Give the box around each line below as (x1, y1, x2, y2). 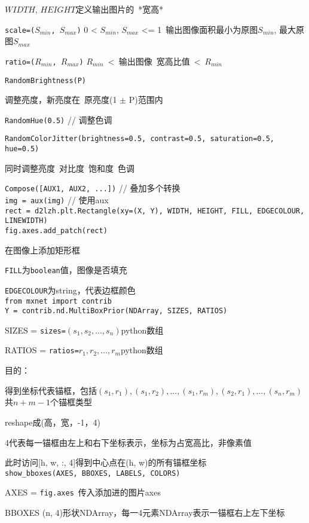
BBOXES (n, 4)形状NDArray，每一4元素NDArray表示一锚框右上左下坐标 (5, 506, 285, 518)
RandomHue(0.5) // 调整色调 (5, 113, 112, 126)
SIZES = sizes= (5, 323, 66, 336)
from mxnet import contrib (5, 296, 112, 305)
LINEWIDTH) (5, 216, 48, 225)
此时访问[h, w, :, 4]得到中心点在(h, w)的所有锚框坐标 (5, 456, 207, 469)
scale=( (5, 26, 35, 35)
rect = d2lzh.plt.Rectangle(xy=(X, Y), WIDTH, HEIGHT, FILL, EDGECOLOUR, (5, 206, 305, 215)
